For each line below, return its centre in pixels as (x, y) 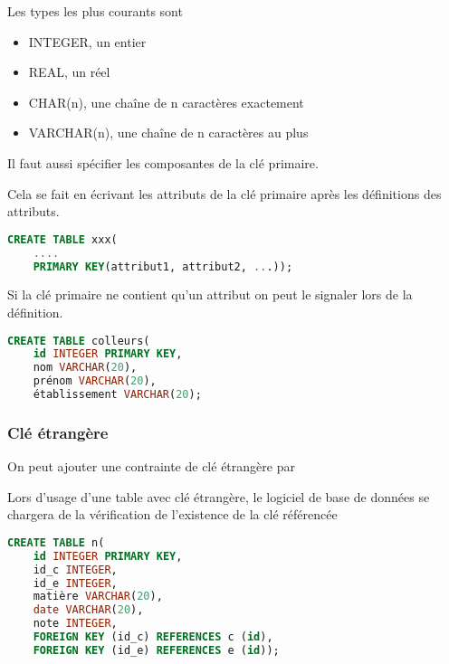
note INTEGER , (75, 624)
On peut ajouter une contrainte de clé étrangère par (151, 466)
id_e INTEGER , (75, 583)
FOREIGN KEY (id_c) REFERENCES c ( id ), (153, 637)
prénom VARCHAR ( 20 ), (95, 381)
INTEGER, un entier (87, 41)
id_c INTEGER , (75, 569)
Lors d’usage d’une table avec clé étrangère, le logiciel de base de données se (219, 496)
